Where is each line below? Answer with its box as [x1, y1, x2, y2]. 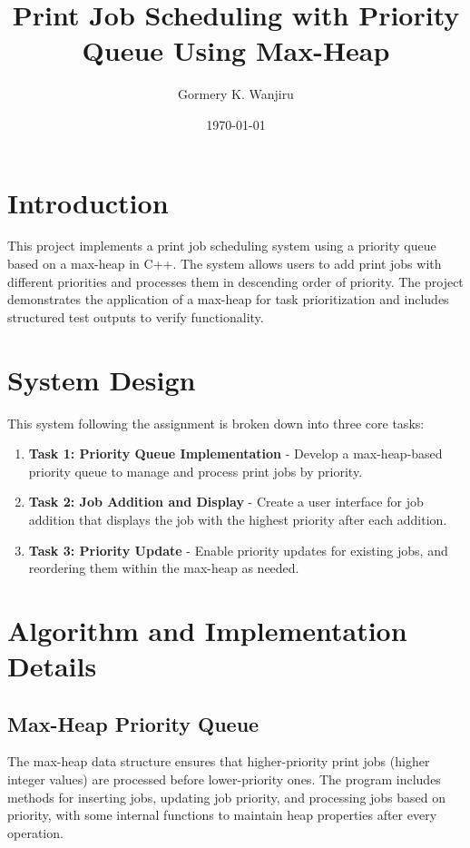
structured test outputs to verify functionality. [7, 307, 264, 326]
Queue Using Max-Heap [82, 32, 390, 69]
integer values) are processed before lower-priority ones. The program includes [7, 770, 441, 789]
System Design [7, 360, 196, 398]
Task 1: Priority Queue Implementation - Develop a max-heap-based [28, 444, 443, 463]
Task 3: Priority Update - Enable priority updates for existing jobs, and [28, 540, 448, 559]
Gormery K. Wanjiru [178, 84, 294, 104]
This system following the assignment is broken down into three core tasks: [7, 413, 425, 432]
